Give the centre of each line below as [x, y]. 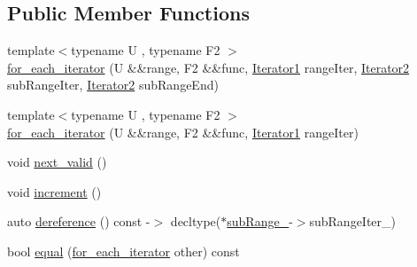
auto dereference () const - [79, 221]
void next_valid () [57, 162]
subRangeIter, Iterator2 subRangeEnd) [113, 85]
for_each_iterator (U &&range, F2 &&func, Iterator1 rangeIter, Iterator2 [208, 67]
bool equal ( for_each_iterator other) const [124, 251]
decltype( [196, 221]
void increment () [54, 191]
